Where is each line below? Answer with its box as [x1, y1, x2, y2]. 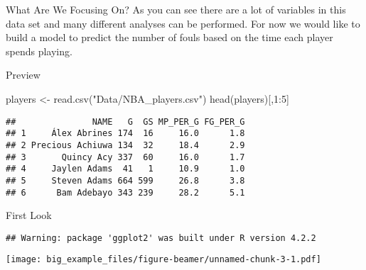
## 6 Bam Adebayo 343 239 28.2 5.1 [6, 187, 245, 198]
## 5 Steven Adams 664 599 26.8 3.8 [6, 175, 245, 186]
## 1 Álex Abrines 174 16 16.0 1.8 [6, 128, 245, 139]
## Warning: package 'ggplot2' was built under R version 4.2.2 [6, 232, 316, 243]
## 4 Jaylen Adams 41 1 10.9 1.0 [6, 164, 245, 174]
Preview [6, 67, 41, 82]
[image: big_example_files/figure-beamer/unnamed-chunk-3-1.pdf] [6, 254, 321, 265]
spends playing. [6, 43, 72, 58]
